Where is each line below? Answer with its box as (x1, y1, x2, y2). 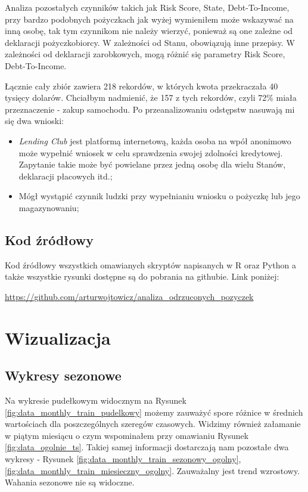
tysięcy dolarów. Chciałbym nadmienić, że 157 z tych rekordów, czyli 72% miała (5, 91, 297, 104)
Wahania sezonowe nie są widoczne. (5, 476, 135, 488)
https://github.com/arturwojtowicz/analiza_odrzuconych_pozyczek (5, 290, 254, 302)
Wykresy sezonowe (5, 366, 122, 385)
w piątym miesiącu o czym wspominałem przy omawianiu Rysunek (5, 429, 249, 441)
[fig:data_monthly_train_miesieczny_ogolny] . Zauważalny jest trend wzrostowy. (5, 464, 300, 476)
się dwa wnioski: (5, 115, 64, 127)
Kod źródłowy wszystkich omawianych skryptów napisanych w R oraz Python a (5, 258, 296, 271)
